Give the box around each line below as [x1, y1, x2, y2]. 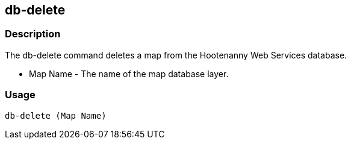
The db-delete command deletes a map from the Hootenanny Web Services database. [5, 49, 347, 60]
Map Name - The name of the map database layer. [29, 68, 229, 79]
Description [5, 28, 61, 40]
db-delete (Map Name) [5, 110, 107, 121]
